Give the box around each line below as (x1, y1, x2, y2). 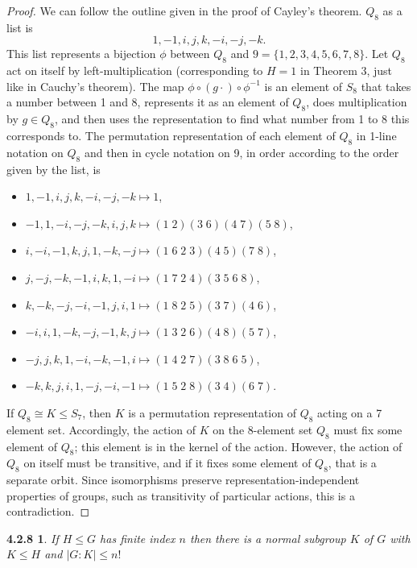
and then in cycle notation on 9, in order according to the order (84, 143, 399, 160)
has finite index (100, 529, 175, 546)
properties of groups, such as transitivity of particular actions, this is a (6, 487, 355, 504)
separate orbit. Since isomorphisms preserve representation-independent (6, 471, 360, 488)
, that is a (328, 454, 377, 471)
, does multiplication (306, 93, 407, 110)
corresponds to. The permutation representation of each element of (6, 126, 336, 143)
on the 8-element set (213, 421, 313, 437)
